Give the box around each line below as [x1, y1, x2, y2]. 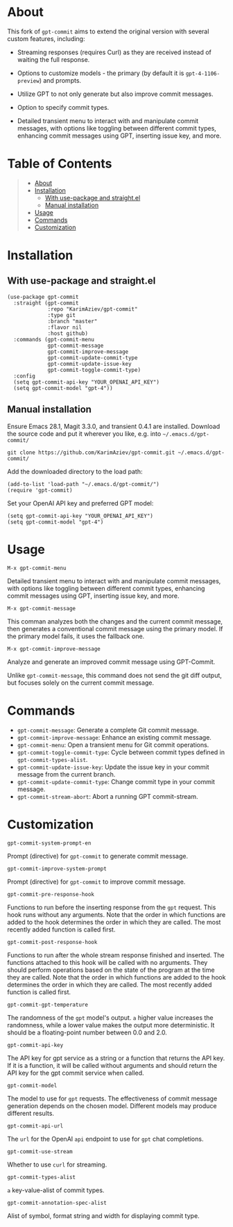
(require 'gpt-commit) [7, 487, 73, 494]
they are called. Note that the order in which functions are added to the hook [7, 973, 226, 981]
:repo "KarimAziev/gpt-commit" [47, 305, 138, 313]
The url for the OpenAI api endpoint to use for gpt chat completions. [7, 1135, 204, 1143]
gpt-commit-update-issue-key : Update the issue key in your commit [17, 763, 209, 771]
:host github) [47, 330, 89, 337]
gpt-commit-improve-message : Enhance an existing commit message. [17, 733, 212, 741]
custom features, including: [7, 34, 85, 42]
